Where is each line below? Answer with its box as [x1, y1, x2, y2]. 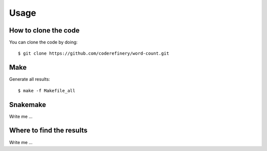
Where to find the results [9, 126, 88, 135]
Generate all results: [9, 76, 50, 82]
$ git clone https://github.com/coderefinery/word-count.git [18, 51, 169, 56]
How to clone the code [9, 26, 80, 35]
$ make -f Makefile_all [18, 88, 76, 93]
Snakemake [9, 100, 46, 109]
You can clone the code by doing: [9, 39, 78, 45]
